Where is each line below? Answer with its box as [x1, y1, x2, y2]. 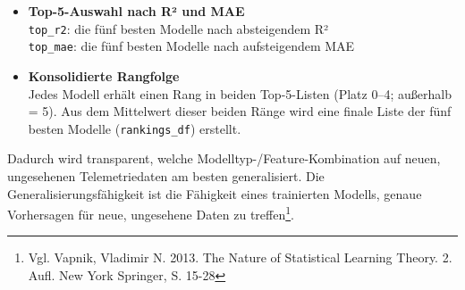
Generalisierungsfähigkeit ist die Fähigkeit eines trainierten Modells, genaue [7, 184, 422, 203]
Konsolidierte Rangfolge [28, 66, 180, 85]
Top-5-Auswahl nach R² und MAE [28, 2, 245, 20]
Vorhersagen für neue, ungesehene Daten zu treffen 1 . [7, 203, 294, 223]
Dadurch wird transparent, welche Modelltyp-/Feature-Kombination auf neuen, [7, 149, 441, 168]
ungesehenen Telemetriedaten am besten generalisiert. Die [7, 166, 325, 185]
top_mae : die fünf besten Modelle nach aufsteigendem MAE [28, 37, 355, 55]
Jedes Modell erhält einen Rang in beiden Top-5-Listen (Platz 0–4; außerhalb [28, 84, 452, 103]
